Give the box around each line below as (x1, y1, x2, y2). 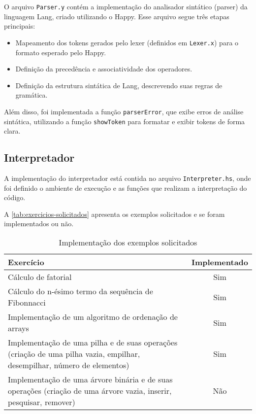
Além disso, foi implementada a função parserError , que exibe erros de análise (4, 106, 244, 116)
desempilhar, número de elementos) (8, 359, 129, 371)
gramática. (15, 90, 48, 100)
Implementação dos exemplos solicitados (59, 237, 197, 248)
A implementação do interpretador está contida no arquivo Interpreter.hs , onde (4, 172, 251, 183)
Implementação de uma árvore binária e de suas (8, 374, 173, 385)
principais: (4, 21, 35, 31)
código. (4, 192, 26, 203)
